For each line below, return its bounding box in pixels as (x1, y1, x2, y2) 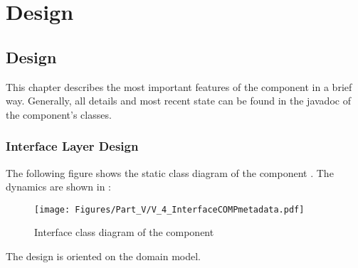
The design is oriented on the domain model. (6, 249, 201, 264)
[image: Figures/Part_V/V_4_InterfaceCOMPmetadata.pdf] (34, 204, 305, 215)
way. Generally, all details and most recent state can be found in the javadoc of (6, 93, 351, 108)
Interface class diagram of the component (34, 225, 214, 240)
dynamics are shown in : (6, 179, 111, 194)
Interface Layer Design (6, 137, 139, 155)
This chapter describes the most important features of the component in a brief (6, 79, 352, 94)
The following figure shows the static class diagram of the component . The (6, 165, 334, 180)
